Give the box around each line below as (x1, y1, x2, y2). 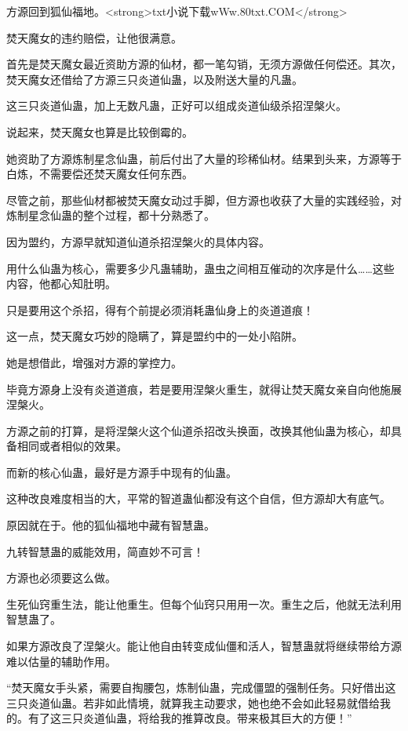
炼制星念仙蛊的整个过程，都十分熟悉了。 (6, 207, 215, 224)
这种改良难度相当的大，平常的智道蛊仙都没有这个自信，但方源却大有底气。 (6, 490, 391, 507)
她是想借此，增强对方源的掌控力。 (6, 354, 182, 370)
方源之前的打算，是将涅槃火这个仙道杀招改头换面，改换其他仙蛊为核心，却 (6, 422, 391, 438)
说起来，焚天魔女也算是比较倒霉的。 (6, 123, 193, 140)
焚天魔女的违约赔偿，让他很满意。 (6, 29, 182, 45)
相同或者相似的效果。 (16, 438, 127, 454)
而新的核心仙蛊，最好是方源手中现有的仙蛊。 (6, 464, 237, 480)
